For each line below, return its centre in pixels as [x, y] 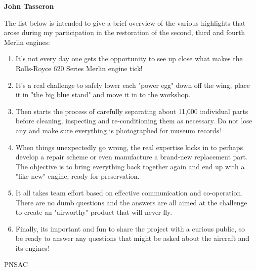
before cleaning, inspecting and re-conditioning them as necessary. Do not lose [134, 121]
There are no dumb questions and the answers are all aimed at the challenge [131, 202]
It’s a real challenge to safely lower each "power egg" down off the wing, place [133, 85]
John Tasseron [29, 6]
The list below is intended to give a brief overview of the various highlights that [125, 22]
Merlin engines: [27, 42]
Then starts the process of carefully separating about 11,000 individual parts [132, 111]
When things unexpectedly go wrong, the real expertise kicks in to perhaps [129, 147]
